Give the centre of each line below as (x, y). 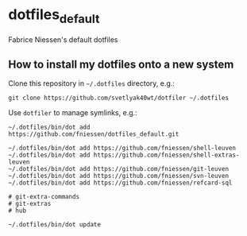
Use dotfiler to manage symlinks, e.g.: (73, 113)
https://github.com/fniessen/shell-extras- (166, 155)
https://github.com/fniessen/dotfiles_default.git (94, 134)
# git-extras (30, 204)
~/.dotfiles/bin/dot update (55, 225)
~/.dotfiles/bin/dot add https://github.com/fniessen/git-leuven (118, 169)
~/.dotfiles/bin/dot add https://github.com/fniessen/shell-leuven (122, 149)
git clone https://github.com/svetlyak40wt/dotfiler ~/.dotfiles (118, 98)
